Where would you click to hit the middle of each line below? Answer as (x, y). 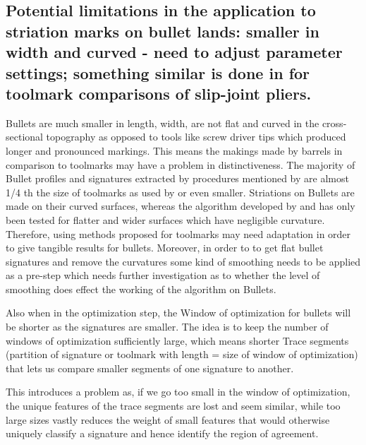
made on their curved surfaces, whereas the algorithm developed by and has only (181, 206)
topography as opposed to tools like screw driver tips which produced (196, 137)
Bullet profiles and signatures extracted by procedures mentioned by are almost (177, 178)
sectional (24, 137)
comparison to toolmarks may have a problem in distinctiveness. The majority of (181, 164)
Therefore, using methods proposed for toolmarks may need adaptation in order (178, 233)
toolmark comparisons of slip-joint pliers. (159, 93)
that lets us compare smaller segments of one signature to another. (150, 368)
